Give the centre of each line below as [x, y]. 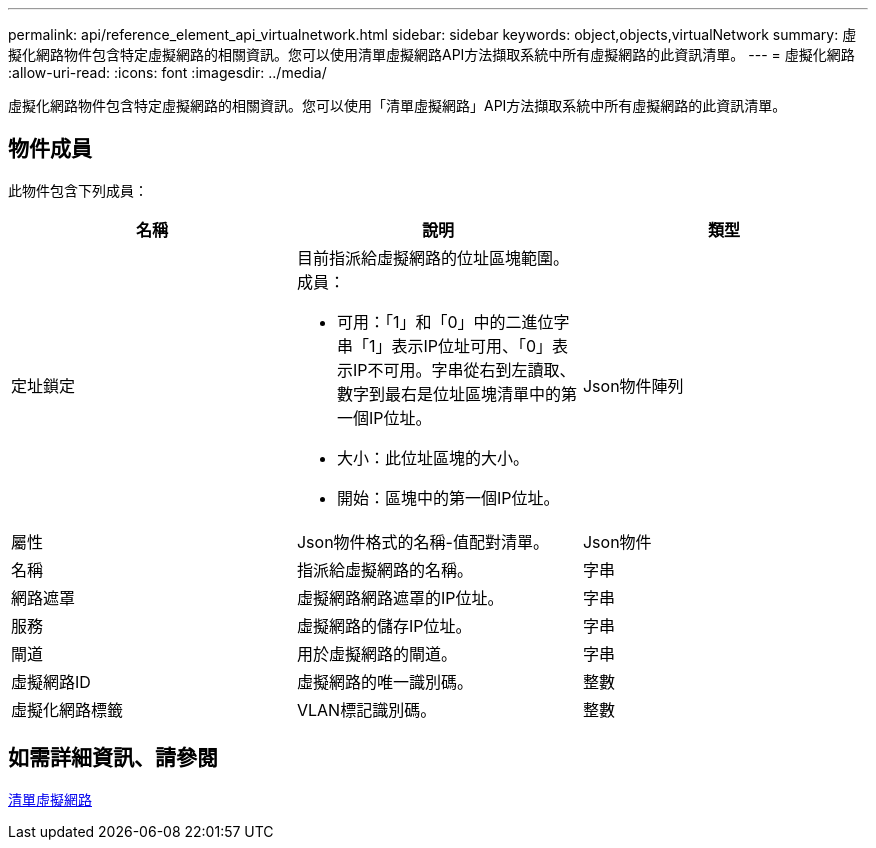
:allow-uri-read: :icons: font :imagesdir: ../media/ [167, 72]
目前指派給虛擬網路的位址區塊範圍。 [432, 257]
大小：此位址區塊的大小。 [432, 457]
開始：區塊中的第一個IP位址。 [448, 497]
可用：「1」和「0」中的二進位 [445, 321]
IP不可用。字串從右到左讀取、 [464, 369]
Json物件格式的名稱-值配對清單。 [422, 541]
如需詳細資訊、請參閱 [113, 758]
